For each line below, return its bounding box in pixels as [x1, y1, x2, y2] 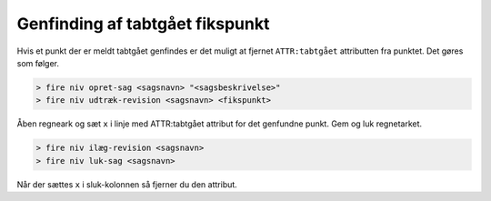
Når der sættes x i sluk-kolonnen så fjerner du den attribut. [16, 178, 238, 190]
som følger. [16, 57, 59, 68]
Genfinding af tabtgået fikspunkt [16, 14, 270, 34]
